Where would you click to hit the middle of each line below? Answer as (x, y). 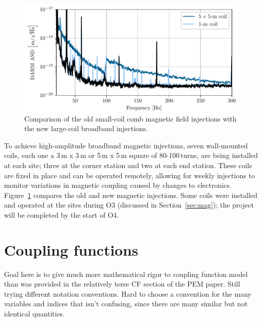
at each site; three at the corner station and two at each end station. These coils (128, 165)
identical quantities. (35, 314)
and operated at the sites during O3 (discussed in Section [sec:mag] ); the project (129, 205)
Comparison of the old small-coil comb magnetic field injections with (130, 118)
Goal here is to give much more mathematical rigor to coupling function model (126, 274)
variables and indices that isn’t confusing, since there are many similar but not (126, 304)
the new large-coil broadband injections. (86, 128)
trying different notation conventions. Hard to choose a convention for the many (128, 293)
